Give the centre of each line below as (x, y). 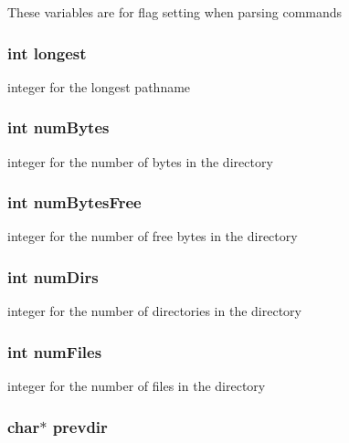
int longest (47, 53)
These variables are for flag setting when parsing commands (175, 12)
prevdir (80, 426)
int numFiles (55, 351)
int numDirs (53, 276)
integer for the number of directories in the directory (154, 311)
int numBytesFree (74, 202)
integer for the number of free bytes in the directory (153, 236)
